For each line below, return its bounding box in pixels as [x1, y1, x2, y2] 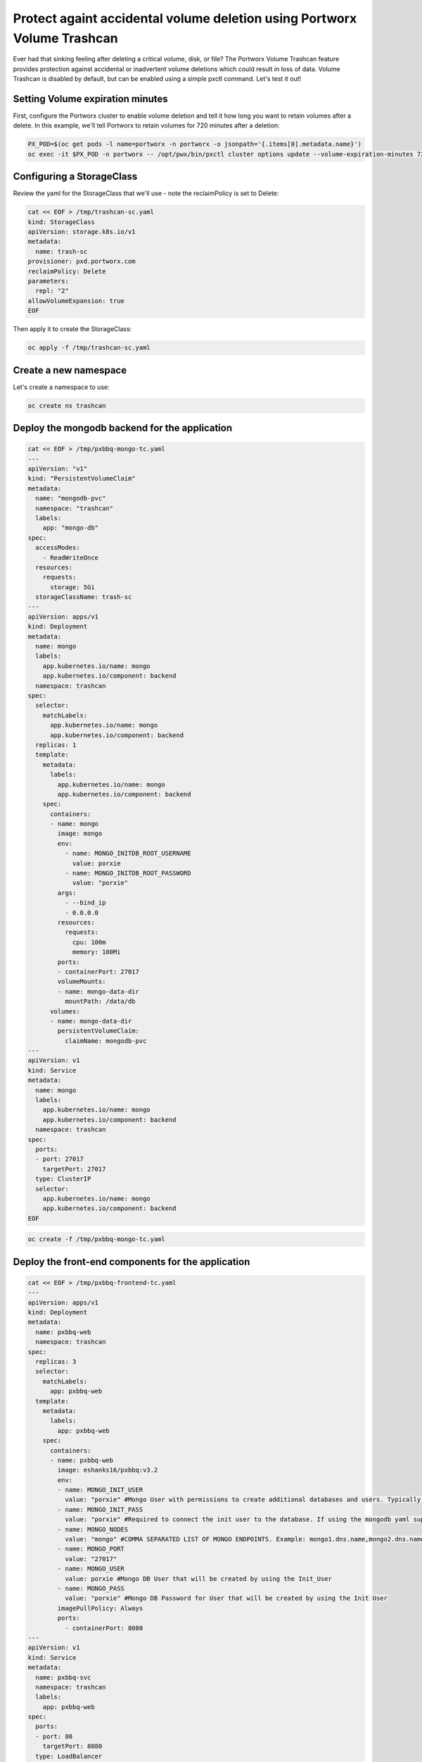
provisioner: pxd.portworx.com [27, 257, 136, 266]
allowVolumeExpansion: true [27, 297, 124, 304]
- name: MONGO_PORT [57, 1545, 124, 1553]
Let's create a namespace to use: [13, 383, 110, 391]
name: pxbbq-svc [35, 1673, 91, 1681]
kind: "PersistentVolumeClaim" [27, 474, 136, 483]
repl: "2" [35, 287, 70, 295]
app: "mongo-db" [42, 524, 98, 532]
